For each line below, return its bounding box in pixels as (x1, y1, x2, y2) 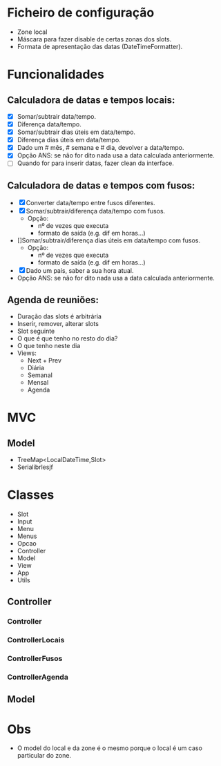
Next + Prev (27, 356, 62, 364)
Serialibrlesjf (17, 463, 53, 471)
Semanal (27, 371, 53, 379)
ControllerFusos (7, 654, 63, 664)
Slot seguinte (17, 327, 55, 335)
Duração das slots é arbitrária (17, 312, 102, 320)
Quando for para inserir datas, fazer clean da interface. (17, 159, 174, 167)
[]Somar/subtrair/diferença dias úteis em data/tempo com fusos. (17, 236, 200, 245)
